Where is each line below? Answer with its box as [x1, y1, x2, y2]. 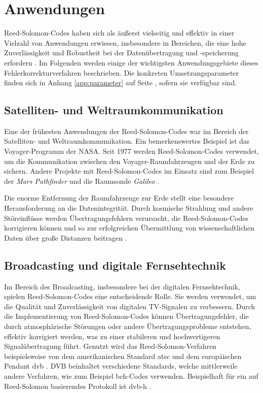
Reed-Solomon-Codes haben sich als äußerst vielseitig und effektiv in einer [4, 27, 235, 38]
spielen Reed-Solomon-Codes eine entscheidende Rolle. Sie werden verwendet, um [4, 291, 256, 302]
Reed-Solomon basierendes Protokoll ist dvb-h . [4, 380, 152, 391]
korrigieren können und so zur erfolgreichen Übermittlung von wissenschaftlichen [4, 222, 255, 233]
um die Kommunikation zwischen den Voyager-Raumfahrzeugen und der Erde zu [4, 155, 255, 166]
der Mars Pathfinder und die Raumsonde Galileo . [4, 175, 160, 186]
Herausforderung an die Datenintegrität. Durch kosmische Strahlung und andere [4, 203, 253, 213]
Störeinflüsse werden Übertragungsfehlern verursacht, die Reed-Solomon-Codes [4, 212, 248, 223]
